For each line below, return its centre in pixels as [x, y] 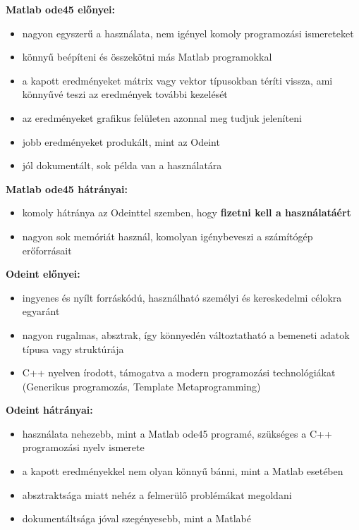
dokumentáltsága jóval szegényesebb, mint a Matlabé [136, 518]
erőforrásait [47, 250]
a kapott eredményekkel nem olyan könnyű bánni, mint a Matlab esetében [183, 471]
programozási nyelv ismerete [83, 447]
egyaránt [41, 311]
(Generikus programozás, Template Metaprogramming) [141, 386]
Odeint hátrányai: [49, 410]
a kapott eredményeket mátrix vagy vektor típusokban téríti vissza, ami [177, 80]
